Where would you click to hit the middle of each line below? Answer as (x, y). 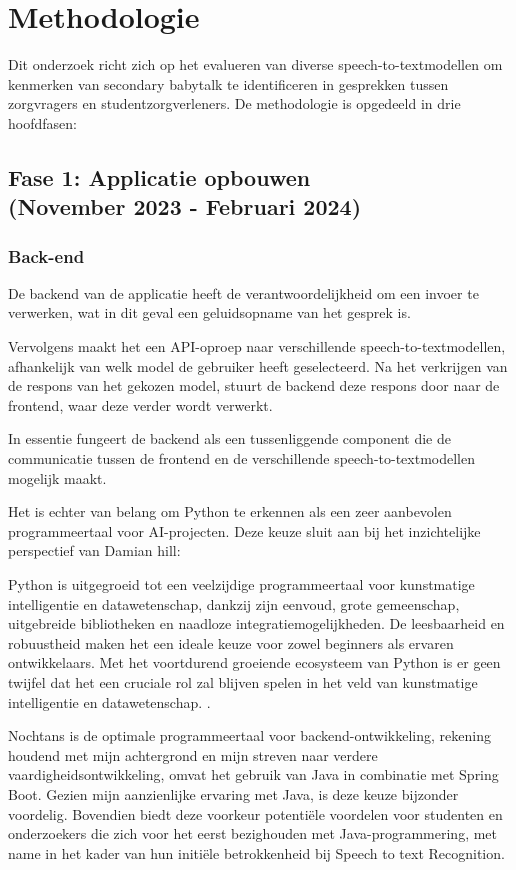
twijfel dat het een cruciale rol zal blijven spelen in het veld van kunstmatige (243, 681)
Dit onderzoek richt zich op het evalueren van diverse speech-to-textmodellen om (255, 64)
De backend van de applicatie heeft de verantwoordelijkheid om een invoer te (243, 292)
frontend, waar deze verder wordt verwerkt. (140, 404)
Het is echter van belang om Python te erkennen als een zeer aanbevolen (230, 511)
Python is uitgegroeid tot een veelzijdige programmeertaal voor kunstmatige (241, 584)
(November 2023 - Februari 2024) (185, 206)
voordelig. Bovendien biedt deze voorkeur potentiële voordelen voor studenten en (255, 813)
